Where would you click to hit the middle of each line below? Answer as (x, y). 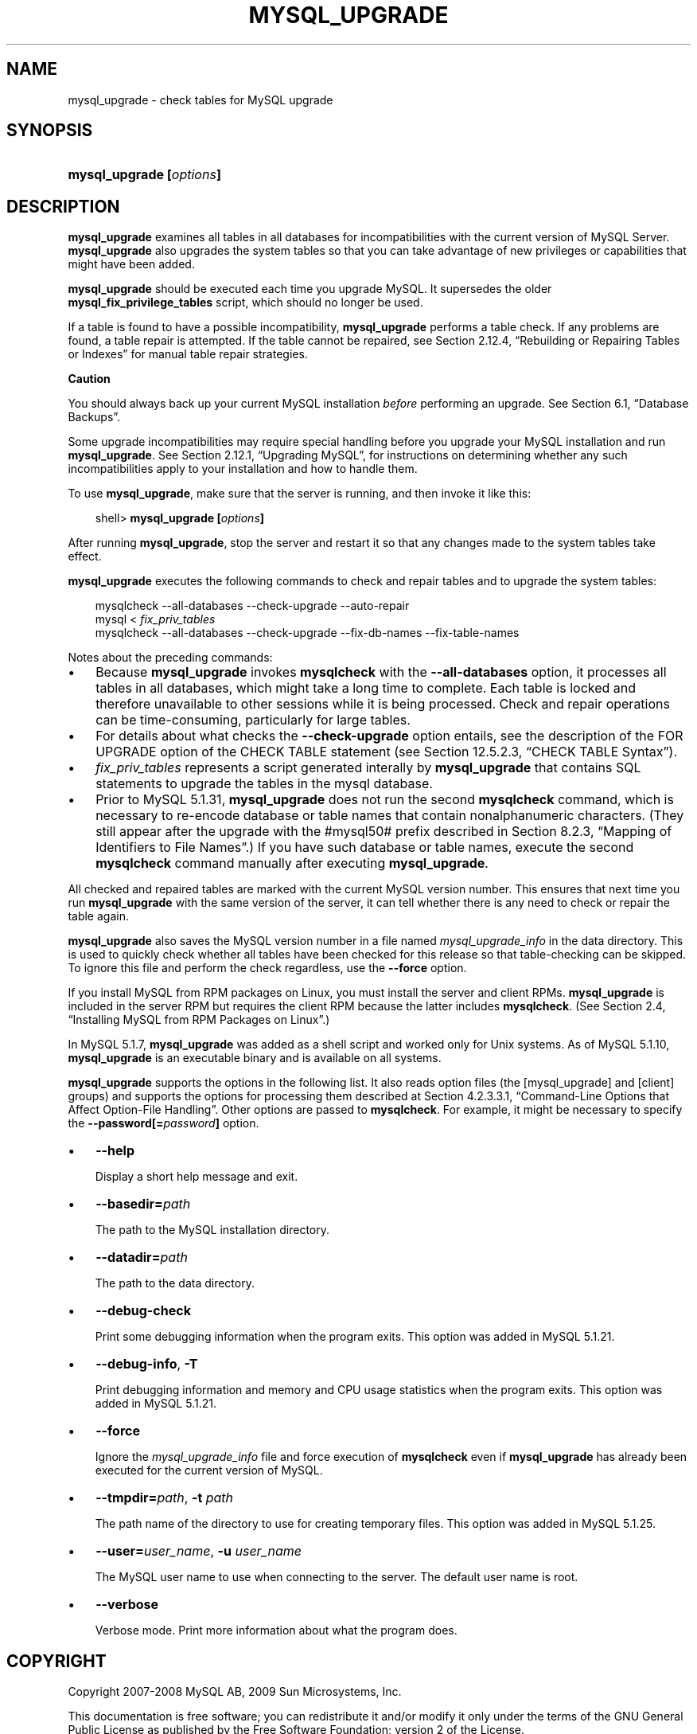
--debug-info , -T (147, 1364)
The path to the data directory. (175, 1283)
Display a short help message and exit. (197, 1177)
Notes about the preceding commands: (170, 658)
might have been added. (131, 264)
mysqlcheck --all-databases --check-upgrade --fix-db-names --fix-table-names (307, 633)
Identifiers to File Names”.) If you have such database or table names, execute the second (365, 847)
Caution (89, 379)
